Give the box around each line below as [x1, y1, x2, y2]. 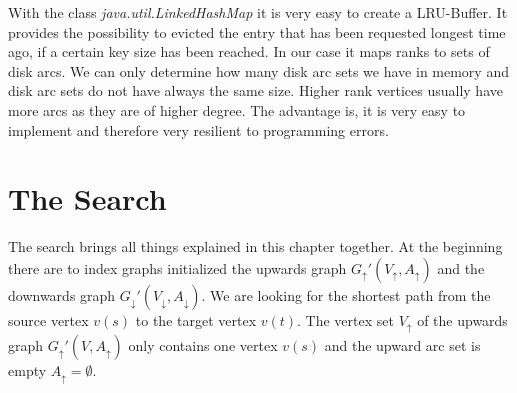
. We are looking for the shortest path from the [201, 284, 491, 305]
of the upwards [417, 309, 508, 330]
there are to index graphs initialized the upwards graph [8, 257, 347, 278]
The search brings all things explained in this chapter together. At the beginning [8, 236, 503, 257]
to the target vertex [135, 309, 257, 330]
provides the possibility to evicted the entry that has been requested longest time [8, 21, 506, 42]
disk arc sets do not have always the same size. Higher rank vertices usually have [8, 80, 503, 101]
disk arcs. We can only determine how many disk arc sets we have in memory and [8, 60, 509, 81]
